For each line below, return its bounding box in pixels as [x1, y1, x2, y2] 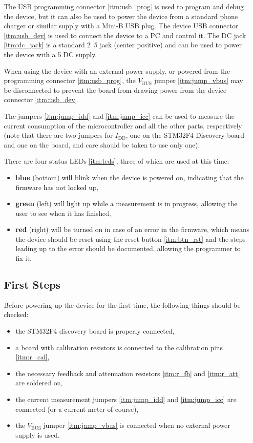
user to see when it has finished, [15, 208, 111, 218]
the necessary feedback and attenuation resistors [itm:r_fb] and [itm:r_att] [15, 368, 240, 378]
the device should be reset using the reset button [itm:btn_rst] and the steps [15, 233, 246, 244]
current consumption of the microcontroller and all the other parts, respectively [4, 120, 242, 130]
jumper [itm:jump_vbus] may [154, 75, 243, 85]
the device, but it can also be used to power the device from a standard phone [4, 11, 238, 21]
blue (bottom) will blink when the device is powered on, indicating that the [15, 172, 244, 182]
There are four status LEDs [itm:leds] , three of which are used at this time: [4, 156, 229, 166]
